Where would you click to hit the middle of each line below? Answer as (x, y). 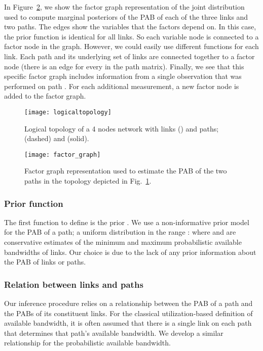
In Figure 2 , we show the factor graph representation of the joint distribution (124, 7)
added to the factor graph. (45, 96)
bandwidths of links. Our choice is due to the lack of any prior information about (130, 252)
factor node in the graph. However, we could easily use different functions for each (131, 46)
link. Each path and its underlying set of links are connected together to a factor (129, 56)
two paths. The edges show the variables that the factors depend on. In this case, (130, 27)
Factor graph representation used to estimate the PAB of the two (126, 171)
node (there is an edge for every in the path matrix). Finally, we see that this (124, 66)
